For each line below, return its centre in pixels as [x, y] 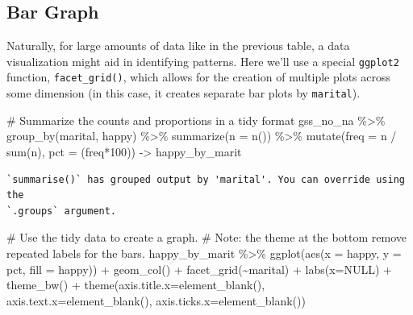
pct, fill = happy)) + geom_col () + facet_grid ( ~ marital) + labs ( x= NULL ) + [199, 269]
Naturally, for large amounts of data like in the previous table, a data [178, 46]
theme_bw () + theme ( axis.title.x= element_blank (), [136, 285]
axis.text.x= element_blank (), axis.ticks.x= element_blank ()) [156, 300]
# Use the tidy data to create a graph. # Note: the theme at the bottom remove [206, 237]
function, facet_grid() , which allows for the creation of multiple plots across [199, 77]
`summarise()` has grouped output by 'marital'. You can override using [206, 179]
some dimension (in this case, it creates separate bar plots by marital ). [184, 93]
